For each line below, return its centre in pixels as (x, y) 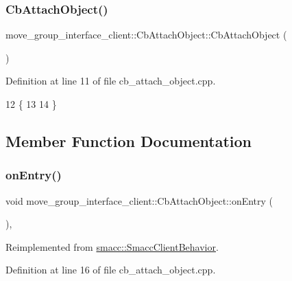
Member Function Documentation (129, 140)
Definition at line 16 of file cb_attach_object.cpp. (111, 270)
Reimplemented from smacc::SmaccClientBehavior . (112, 246)
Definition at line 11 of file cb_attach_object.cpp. (111, 81)
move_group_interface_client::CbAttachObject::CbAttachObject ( (146, 35)
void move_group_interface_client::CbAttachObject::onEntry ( (139, 200)
